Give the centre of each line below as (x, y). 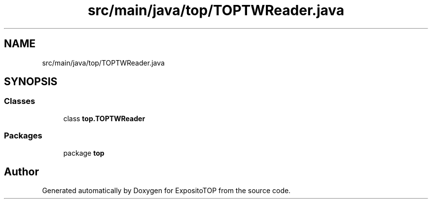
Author (21, 171)
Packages (23, 136)
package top (84, 153)
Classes (20, 101)
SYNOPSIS (31, 82)
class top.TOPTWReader (104, 118)
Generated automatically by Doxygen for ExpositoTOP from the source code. (166, 191)
